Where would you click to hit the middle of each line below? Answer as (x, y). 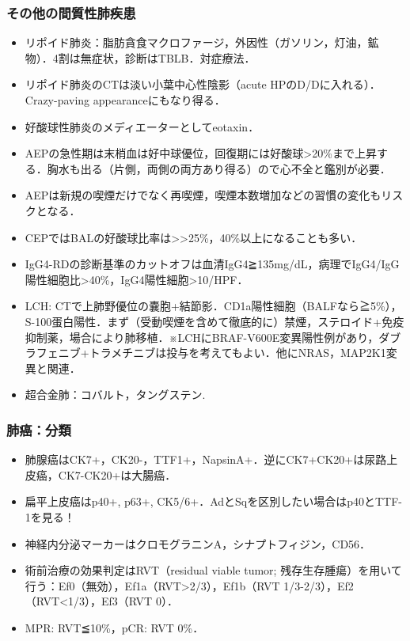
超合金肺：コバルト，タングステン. (115, 394)
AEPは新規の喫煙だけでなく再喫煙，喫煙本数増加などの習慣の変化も (203, 195)
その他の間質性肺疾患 (71, 12)
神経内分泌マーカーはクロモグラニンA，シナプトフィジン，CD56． (198, 543)
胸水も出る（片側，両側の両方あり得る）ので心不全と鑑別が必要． (219, 168)
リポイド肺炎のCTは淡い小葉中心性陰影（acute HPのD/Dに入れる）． (203, 84)
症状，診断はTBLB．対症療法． (173, 57)
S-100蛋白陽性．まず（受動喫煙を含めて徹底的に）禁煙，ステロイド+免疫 (214, 321)
